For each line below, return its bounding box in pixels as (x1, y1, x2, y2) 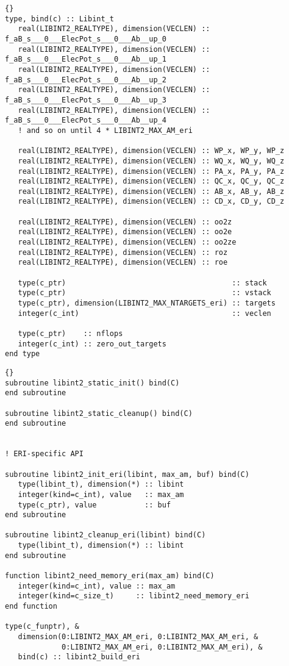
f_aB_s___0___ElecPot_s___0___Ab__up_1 (5, 55, 166, 64)
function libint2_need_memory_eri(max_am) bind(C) (5, 571, 215, 581)
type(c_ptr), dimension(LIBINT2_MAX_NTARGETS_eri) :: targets (18, 299, 276, 308)
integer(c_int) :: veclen (18, 309, 271, 318)
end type (5, 349, 40, 359)
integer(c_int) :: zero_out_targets (18, 339, 166, 348)
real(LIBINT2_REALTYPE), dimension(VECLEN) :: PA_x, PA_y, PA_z (18, 167, 285, 176)
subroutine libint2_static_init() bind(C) (5, 378, 180, 387)
